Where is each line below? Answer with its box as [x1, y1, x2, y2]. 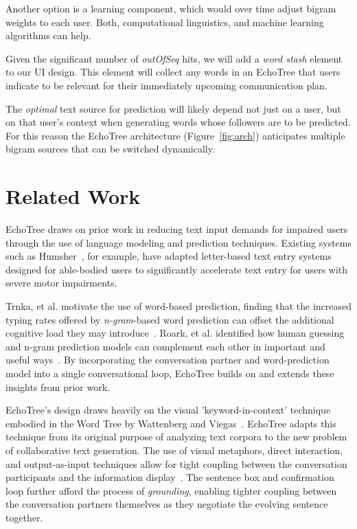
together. [5, 510, 43, 524]
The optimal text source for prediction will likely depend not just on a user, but [5, 101, 341, 115]
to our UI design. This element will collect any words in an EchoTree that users [5, 65, 341, 79]
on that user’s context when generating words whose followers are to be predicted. [5, 115, 351, 129]
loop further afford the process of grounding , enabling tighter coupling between [5, 483, 337, 497]
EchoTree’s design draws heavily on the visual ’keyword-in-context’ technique [5, 403, 331, 417]
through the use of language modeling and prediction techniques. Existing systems [5, 235, 352, 249]
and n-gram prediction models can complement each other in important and [5, 339, 325, 353]
